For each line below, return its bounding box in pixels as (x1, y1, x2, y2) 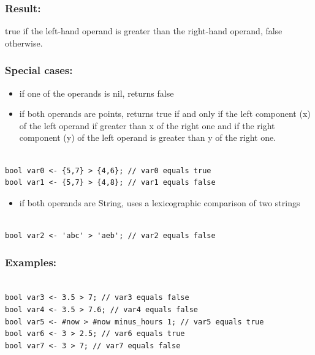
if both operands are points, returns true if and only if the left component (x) (19, 107, 311, 120)
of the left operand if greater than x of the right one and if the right (19, 119, 275, 132)
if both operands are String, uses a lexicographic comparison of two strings (19, 196, 300, 209)
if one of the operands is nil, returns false (19, 86, 174, 99)
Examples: (5, 255, 57, 270)
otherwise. (5, 36, 43, 49)
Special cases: (5, 62, 73, 78)
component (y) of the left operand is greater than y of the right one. (19, 131, 276, 144)
